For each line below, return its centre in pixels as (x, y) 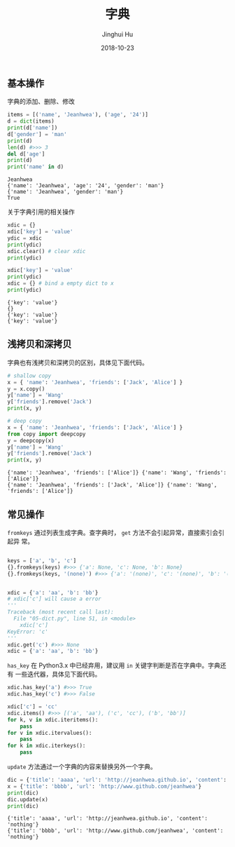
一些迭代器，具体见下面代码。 (58, 675)
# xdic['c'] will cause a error (54, 599)
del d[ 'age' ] (26, 154)
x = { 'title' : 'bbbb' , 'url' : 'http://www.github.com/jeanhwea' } (104, 786)
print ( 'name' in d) (36, 167)
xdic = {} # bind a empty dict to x (60, 284)
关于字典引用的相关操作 (41, 212)
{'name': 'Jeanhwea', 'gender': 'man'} (65, 192)
